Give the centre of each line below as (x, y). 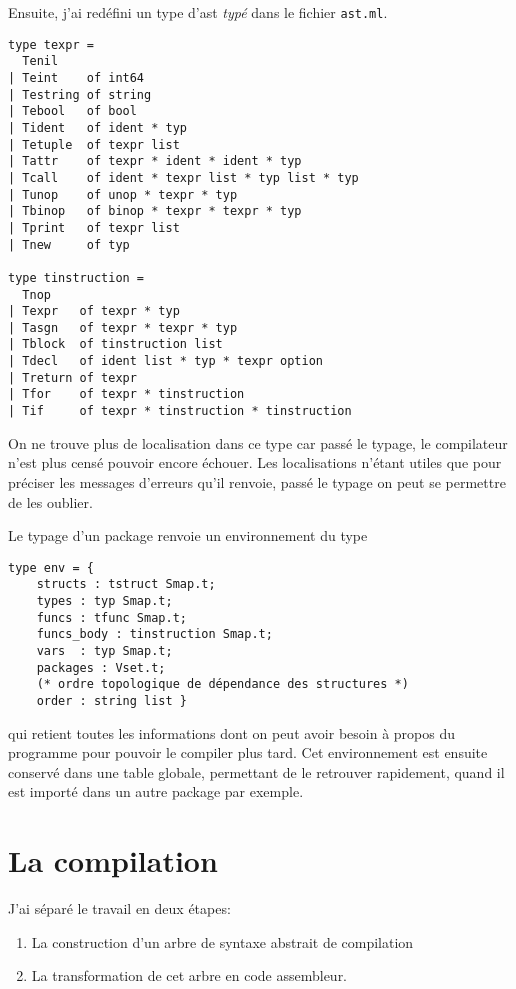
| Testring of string (80, 94)
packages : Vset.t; (101, 667)
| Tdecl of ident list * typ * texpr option (165, 361)
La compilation (113, 860)
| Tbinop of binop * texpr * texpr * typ (155, 211)
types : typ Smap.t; (104, 601)
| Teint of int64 (76, 77)
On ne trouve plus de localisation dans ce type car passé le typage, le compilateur (258, 442)
